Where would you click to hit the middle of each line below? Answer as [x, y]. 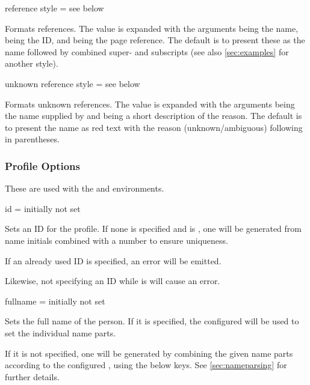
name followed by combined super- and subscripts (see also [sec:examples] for [147, 51]
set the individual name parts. [60, 332]
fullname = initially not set [55, 301]
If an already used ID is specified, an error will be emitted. [113, 260]
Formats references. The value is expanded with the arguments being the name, [152, 28]
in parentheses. [32, 139]
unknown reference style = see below [73, 83]
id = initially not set [43, 208]
